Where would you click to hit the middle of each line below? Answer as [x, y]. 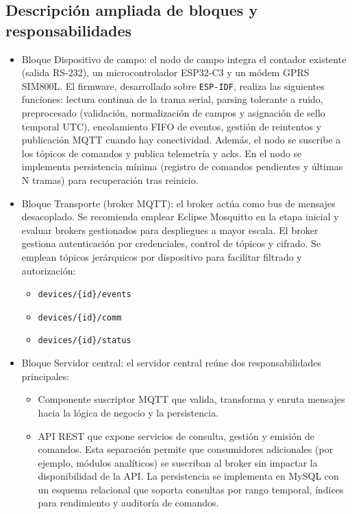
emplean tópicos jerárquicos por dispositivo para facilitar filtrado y [162, 256]
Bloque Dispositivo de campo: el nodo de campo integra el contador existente [184, 59]
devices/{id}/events [85, 295]
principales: [46, 376]
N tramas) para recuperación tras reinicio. [110, 180]
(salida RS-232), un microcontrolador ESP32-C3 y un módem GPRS [165, 72]
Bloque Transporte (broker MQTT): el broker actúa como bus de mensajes [178, 203]
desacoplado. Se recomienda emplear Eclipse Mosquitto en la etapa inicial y [180, 217]
